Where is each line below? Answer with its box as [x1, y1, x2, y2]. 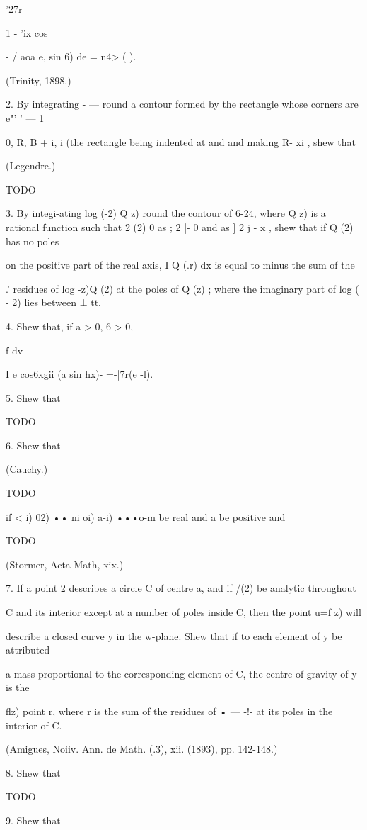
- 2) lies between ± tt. [6, 295, 101, 310]
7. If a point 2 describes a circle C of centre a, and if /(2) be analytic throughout [6, 581, 356, 595]
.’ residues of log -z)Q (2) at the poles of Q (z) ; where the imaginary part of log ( [6, 281, 359, 296]
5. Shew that [6, 390, 61, 405]
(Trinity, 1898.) [6, 72, 71, 87]
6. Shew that [6, 437, 61, 452]
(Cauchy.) [6, 461, 48, 476]
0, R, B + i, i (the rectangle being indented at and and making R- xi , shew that [6, 134, 356, 149]
